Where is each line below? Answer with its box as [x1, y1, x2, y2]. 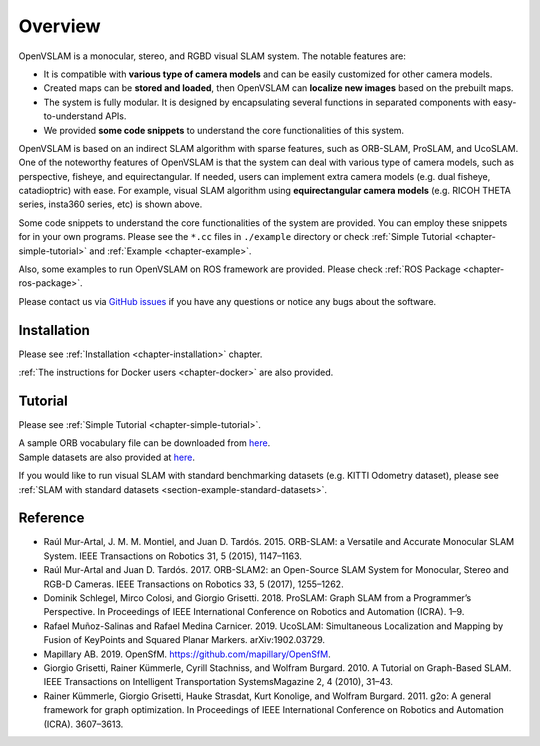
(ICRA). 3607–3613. [43, 718, 124, 730]
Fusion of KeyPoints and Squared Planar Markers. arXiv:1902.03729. [43, 634, 325, 646]
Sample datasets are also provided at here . [18, 451, 195, 463]
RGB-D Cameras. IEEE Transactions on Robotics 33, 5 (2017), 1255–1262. [43, 578, 344, 590]
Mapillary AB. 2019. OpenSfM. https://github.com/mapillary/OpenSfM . [43, 648, 331, 660]
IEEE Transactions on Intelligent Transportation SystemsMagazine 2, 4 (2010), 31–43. [43, 676, 394, 688]
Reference [18, 510, 85, 527]
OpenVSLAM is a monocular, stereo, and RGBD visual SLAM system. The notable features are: [18, 50, 407, 62]
